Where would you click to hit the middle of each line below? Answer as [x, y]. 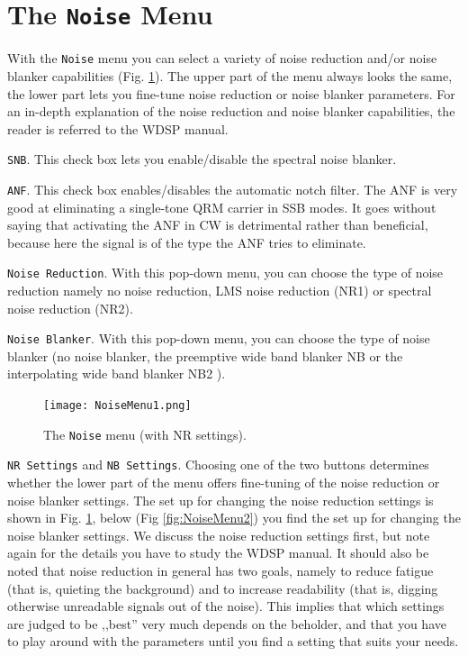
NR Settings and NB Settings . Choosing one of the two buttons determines [218, 465]
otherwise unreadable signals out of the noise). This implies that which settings [226, 606]
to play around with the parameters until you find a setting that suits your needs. [233, 641]
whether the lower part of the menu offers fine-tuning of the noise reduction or [224, 483]
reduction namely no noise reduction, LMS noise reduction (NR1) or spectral [220, 291]
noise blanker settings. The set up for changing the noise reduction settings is [220, 500]
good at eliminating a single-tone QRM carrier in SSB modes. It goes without [222, 207]
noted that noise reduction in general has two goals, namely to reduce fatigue [220, 570]
